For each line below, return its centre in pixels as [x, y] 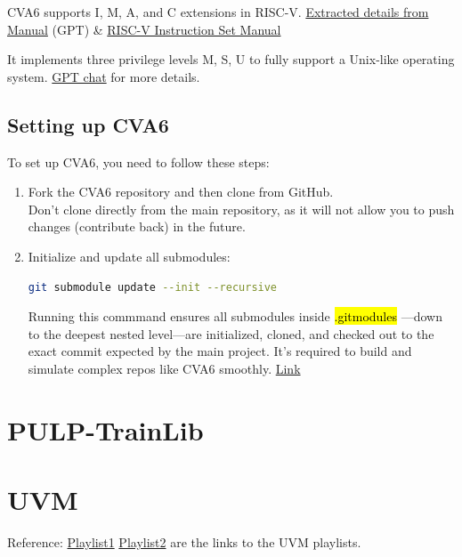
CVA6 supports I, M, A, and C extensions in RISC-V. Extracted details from [218, 12]
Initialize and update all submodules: [129, 256]
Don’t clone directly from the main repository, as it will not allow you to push [241, 209]
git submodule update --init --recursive [153, 287]
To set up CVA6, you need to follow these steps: [138, 161]
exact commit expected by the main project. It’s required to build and [220, 351]
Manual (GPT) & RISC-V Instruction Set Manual [144, 29]
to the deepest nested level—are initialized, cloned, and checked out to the [231, 333]
